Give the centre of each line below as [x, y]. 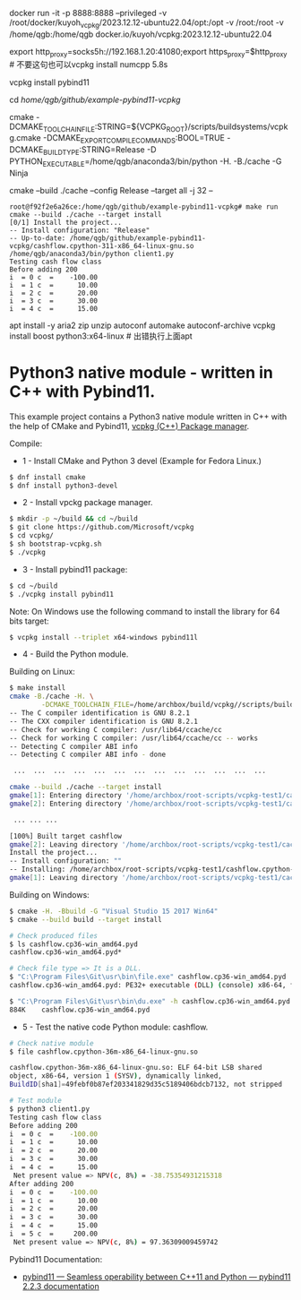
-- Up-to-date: [38, 238]
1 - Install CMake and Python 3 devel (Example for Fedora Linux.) [142, 461]
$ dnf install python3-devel [64, 486]
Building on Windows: [49, 894]
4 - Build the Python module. [75, 654]
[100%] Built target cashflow [66, 836]
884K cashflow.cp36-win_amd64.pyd [80, 1010]
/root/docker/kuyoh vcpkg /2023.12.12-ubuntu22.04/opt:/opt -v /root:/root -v [146, 23]
